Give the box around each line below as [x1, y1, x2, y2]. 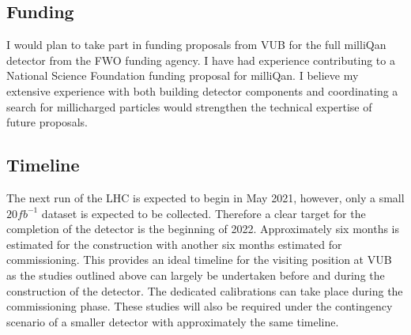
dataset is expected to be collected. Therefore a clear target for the [41, 205, 366, 221]
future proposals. [6, 114, 88, 130]
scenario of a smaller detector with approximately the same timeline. [6, 313, 339, 329]
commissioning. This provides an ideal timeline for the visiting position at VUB [6, 251, 392, 268]
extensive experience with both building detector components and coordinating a [6, 82, 398, 99]
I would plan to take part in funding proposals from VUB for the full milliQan [6, 36, 386, 53]
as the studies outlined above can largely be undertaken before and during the [6, 266, 385, 283]
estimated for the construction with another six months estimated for [6, 235, 342, 252]
